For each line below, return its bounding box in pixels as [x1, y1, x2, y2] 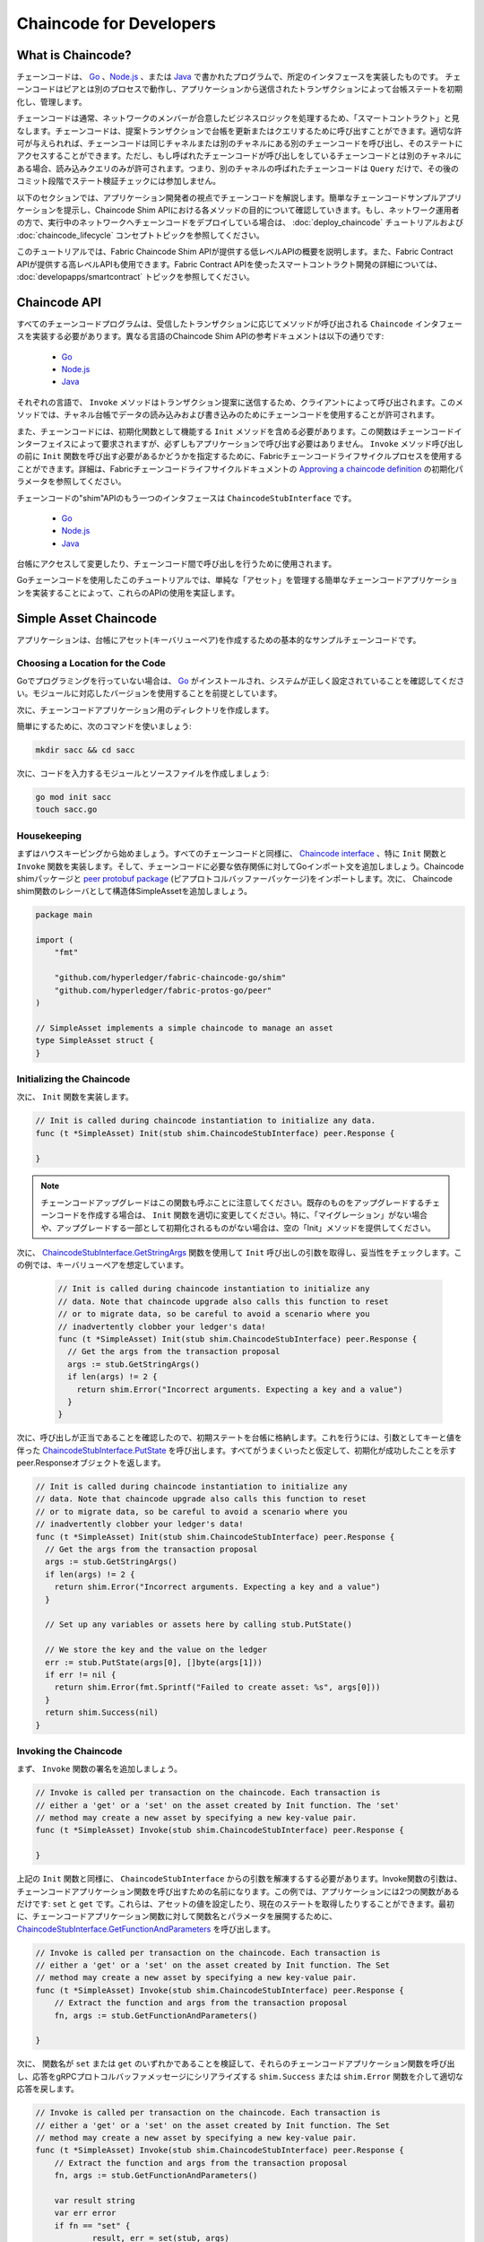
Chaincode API [16, 294, 102, 309]
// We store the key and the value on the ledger [45, 1645, 268, 1655]
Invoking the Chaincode [16, 1744, 123, 1757]
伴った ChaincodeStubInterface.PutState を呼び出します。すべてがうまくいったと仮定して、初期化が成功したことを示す [16, 1445, 457, 1456]
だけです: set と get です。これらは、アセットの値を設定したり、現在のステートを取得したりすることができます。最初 [16, 1898, 454, 1909]
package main [35, 910, 93, 920]
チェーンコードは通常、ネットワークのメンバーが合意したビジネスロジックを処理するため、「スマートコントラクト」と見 [16, 113, 460, 124]
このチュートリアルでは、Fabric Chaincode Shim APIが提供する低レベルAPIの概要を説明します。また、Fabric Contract [16, 247, 454, 257]
